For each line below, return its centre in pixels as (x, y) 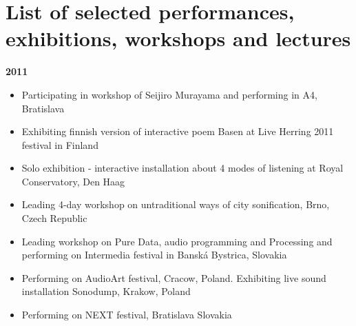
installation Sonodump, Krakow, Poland (106, 291)
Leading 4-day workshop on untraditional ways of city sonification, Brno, (176, 204)
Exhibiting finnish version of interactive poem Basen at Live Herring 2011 (178, 131)
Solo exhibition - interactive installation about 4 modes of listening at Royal (182, 168)
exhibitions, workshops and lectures (178, 38)
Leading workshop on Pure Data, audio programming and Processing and (177, 241)
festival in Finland (60, 144)
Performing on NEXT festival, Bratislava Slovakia (127, 315)
